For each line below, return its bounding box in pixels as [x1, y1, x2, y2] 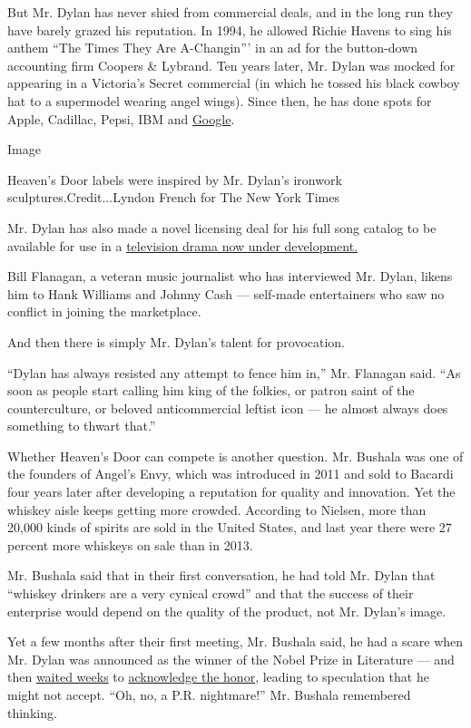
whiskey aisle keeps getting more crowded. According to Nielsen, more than [7, 500, 427, 519]
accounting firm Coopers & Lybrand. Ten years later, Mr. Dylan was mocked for [7, 55, 456, 74]
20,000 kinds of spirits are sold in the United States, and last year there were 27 [7, 518, 452, 537]
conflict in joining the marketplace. [7, 302, 201, 321]
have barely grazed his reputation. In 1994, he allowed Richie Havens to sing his [7, 20, 452, 39]
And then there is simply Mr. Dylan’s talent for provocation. [7, 332, 346, 351]
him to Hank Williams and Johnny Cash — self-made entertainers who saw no [7, 284, 445, 303]
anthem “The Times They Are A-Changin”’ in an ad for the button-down [7, 38, 418, 57]
